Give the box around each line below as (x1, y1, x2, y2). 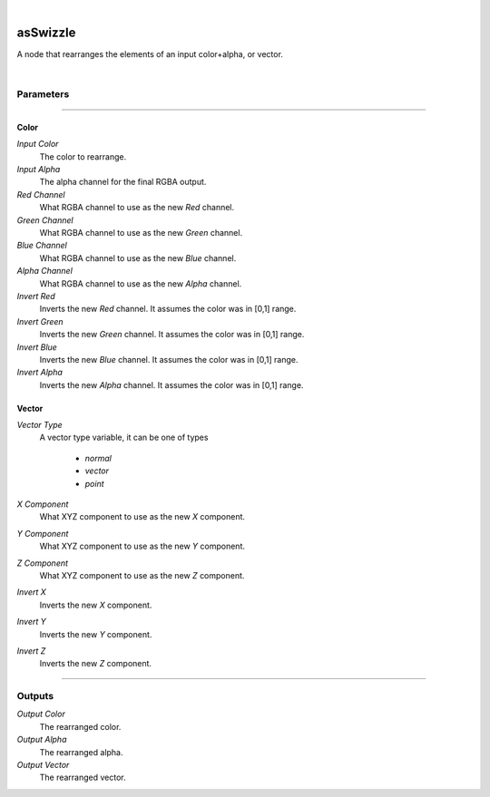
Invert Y (16, 617, 47, 627)
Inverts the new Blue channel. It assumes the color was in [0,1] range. (39, 354, 299, 364)
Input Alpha (16, 164, 61, 175)
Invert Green (16, 316, 64, 326)
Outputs (16, 690, 54, 703)
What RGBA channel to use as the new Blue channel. (39, 252, 237, 263)
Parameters (16, 88, 70, 101)
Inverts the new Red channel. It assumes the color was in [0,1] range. (39, 304, 297, 315)
